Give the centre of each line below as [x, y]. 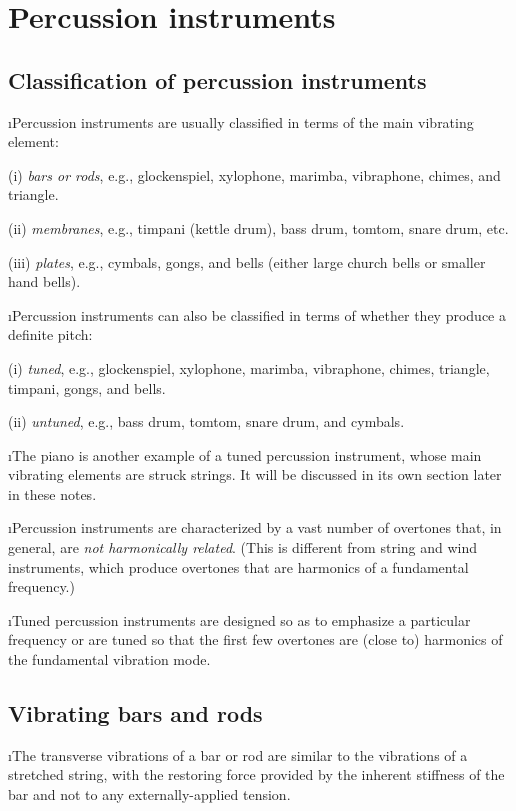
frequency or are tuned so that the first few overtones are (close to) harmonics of [255, 639]
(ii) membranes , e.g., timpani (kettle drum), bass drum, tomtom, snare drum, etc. [258, 227]
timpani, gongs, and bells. [87, 387]
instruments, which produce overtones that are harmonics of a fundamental [238, 566]
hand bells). [44, 281]
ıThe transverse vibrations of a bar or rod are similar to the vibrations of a [238, 754]
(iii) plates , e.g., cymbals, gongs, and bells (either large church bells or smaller [247, 261]
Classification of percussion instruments [217, 79]
